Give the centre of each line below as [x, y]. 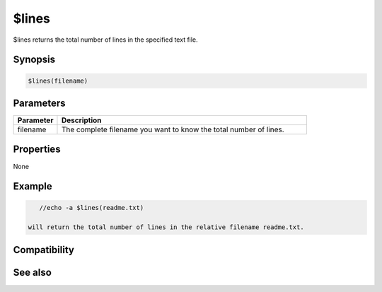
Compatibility [44, 250]
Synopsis [34, 60]
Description [81, 120]
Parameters [39, 103]
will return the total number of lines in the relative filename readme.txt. [166, 227]
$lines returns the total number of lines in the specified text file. [105, 40]
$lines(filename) [58, 81]
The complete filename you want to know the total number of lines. [173, 129]
